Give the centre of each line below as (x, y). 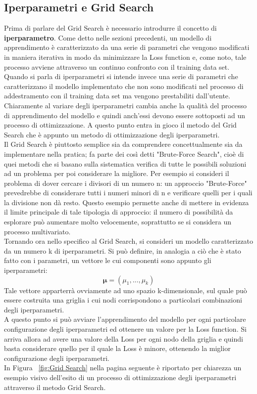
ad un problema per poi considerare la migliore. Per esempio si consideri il (117, 173)
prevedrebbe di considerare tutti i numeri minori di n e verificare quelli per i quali (128, 193)
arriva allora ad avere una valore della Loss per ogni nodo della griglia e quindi (124, 338)
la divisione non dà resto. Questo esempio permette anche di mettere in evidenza (127, 202)
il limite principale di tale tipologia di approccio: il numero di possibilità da (119, 212)
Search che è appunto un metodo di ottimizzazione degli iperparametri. (112, 134)
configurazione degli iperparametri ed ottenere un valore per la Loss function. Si (125, 329)
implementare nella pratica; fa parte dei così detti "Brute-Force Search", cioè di (124, 153)
